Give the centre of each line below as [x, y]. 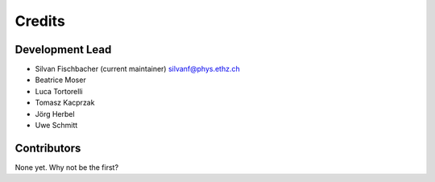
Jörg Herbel [55, 114]
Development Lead [63, 50]
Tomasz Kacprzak [65, 103]
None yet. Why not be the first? [67, 167]
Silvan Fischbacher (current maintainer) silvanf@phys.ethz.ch [138, 69]
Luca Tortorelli [59, 91]
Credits [40, 21]
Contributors [48, 148]
